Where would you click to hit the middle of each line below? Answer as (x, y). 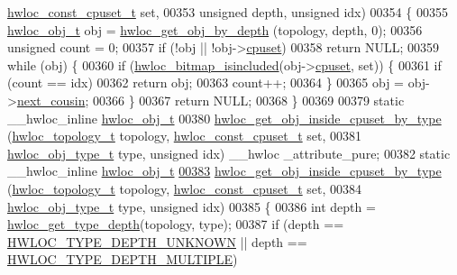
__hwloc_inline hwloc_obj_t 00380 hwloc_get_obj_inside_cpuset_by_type (224, 118)
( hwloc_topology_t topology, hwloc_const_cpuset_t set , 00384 (185, 188)
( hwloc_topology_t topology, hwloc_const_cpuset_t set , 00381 (185, 136)
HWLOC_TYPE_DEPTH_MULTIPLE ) (123, 259)
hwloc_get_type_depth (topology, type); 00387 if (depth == (176, 224)
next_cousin (51, 100)
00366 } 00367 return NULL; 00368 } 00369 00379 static (248, 100)
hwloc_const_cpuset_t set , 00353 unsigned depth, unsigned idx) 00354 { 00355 (228, 12)
